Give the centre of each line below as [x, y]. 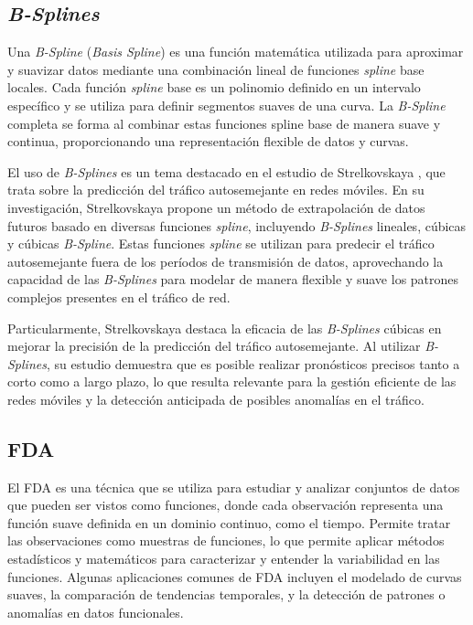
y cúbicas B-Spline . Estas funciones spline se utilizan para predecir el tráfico [221, 244]
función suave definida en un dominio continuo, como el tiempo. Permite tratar [229, 522]
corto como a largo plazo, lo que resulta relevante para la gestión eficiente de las [232, 381]
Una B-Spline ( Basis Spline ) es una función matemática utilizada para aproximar [236, 52]
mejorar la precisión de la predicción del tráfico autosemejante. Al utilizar [214, 346]
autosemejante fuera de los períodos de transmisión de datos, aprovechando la [226, 261]
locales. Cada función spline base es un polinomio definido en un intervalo [214, 87]
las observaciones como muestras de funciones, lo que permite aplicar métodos [226, 540]
